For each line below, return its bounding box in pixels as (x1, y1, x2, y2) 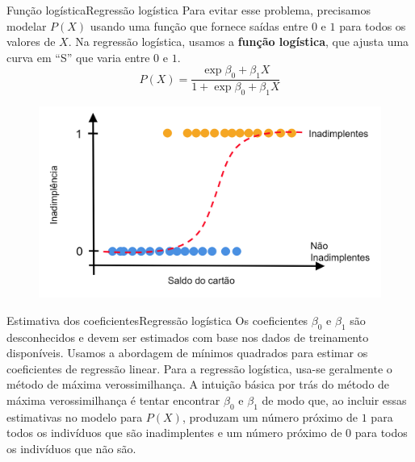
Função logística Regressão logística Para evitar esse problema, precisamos (6, 2, 371, 18)
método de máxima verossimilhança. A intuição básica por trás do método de (6, 376, 390, 393)
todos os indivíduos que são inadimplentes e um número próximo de (6, 424, 342, 441)
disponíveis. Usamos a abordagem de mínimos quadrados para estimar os (6, 344, 368, 361)
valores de (6, 33, 56, 50)
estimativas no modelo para (6, 408, 143, 425)
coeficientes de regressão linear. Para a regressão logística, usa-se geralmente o (6, 360, 392, 377)
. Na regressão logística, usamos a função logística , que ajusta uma (68, 33, 409, 50)
